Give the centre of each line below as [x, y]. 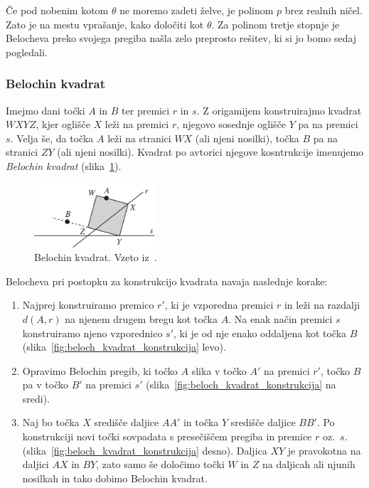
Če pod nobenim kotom [57, 10]
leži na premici [137, 124]
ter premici [146, 110]
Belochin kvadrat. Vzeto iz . [96, 257]
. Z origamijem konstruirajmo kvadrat [279, 110]
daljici [36, 464]
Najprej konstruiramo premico [88, 305]
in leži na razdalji [322, 305]
